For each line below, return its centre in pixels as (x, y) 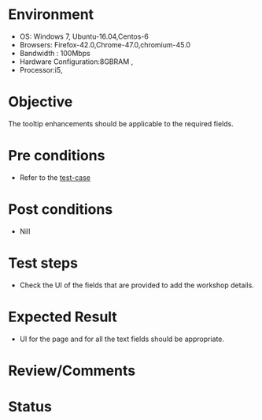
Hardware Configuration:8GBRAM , (76, 62)
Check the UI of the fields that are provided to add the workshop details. (137, 285)
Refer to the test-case (55, 177)
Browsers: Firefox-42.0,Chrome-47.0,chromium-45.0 (105, 44)
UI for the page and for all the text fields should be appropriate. (122, 339)
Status (30, 407)
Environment (51, 15)
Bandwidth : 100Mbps (55, 53)
